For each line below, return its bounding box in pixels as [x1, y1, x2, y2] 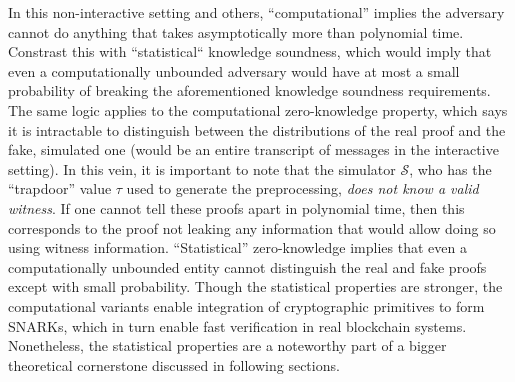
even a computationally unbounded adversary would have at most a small [8, 60, 460, 81]
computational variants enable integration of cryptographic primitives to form [8, 295, 485, 316]
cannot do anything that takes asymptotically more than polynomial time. [8, 21, 464, 42]
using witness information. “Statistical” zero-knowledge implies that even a [8, 237, 467, 258]
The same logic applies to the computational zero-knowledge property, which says [8, 99, 508, 120]
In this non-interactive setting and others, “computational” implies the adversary [8, 2, 505, 22]
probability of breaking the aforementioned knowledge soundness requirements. [8, 80, 491, 101]
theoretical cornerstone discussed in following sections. [8, 354, 340, 375]
